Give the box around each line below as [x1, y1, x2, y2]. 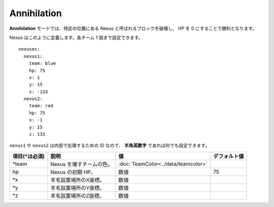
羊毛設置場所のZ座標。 [50, 192, 105, 199]
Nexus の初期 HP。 [50, 169, 96, 176]
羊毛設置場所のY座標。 [50, 184, 105, 191]
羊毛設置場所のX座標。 [50, 176, 105, 183]
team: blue [28, 61, 56, 66]
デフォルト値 [213, 152, 244, 159]
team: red [28, 103, 53, 109]
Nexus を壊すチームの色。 [50, 160, 113, 168]
